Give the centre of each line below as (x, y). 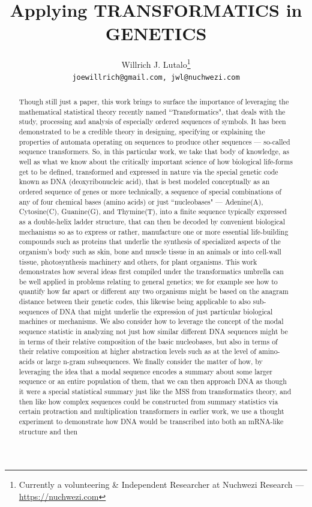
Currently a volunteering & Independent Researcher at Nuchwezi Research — (161, 484)
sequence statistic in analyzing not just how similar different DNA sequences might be (153, 331)
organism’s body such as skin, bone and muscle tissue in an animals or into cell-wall (150, 251)
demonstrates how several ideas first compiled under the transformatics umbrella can (151, 271)
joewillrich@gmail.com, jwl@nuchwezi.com (156, 77)
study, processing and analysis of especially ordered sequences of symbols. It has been (152, 121)
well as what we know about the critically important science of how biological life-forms (156, 161)
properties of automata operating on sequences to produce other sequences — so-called (154, 141)
